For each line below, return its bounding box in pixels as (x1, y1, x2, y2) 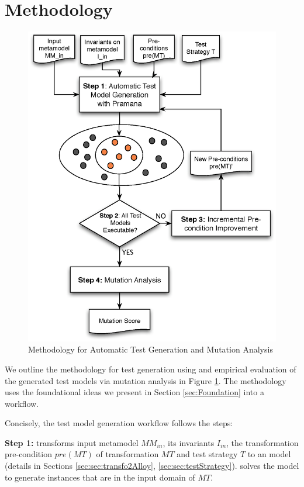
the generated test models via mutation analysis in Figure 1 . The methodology (5, 374, 286, 386)
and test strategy (177, 448, 238, 460)
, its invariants (163, 436, 215, 448)
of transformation (96, 448, 159, 460)
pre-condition (5, 448, 52, 460)
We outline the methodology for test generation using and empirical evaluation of (5, 362, 296, 375)
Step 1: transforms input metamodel (5, 436, 139, 448)
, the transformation (226, 436, 299, 448)
